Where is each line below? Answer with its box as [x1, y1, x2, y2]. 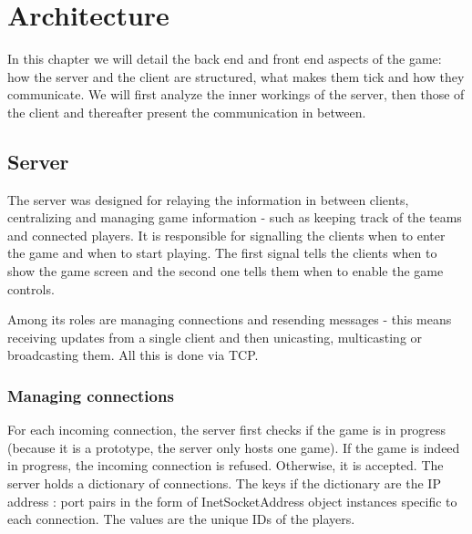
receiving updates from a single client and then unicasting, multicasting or [7, 327, 423, 346]
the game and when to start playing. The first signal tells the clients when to [7, 243, 437, 262]
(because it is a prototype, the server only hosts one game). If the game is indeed [7, 437, 460, 457]
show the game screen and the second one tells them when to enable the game [7, 262, 444, 281]
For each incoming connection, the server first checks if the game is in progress [7, 420, 446, 439]
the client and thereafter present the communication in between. [7, 102, 366, 121]
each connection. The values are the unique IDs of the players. [7, 509, 355, 529]
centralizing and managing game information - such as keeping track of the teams [7, 208, 462, 227]
